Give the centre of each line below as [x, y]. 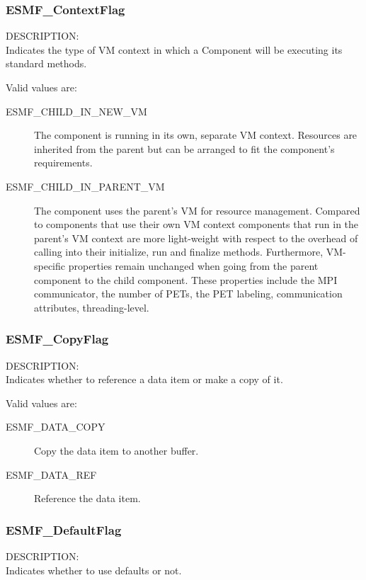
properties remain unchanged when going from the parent [193, 265]
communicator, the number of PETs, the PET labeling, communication [188, 294]
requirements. [63, 163]
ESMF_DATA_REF [51, 474]
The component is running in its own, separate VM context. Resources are [196, 135]
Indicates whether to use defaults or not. [94, 570]
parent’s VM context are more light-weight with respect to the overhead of [196, 238]
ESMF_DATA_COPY [56, 427]
